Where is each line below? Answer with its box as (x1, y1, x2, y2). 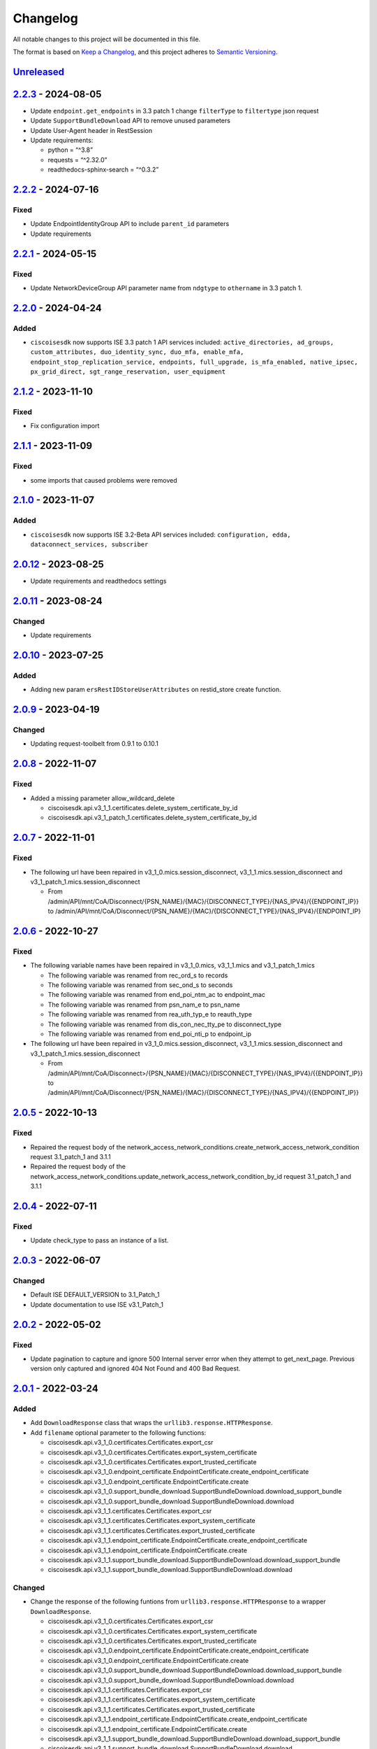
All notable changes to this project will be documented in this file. (13, 35, 201, 43)
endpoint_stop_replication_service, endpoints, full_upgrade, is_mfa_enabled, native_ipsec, (30, 357, 359, 366)
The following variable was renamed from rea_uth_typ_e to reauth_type (47, 1010, 253, 1019)
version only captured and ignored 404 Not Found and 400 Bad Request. (30, 1364, 241, 1373)
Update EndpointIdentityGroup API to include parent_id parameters (30, 220, 230, 228)
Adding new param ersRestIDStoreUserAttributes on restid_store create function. (30, 686, 282, 694)
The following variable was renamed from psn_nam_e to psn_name (47, 1000, 240, 1009)
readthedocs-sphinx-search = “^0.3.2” (47, 165, 159, 174)
